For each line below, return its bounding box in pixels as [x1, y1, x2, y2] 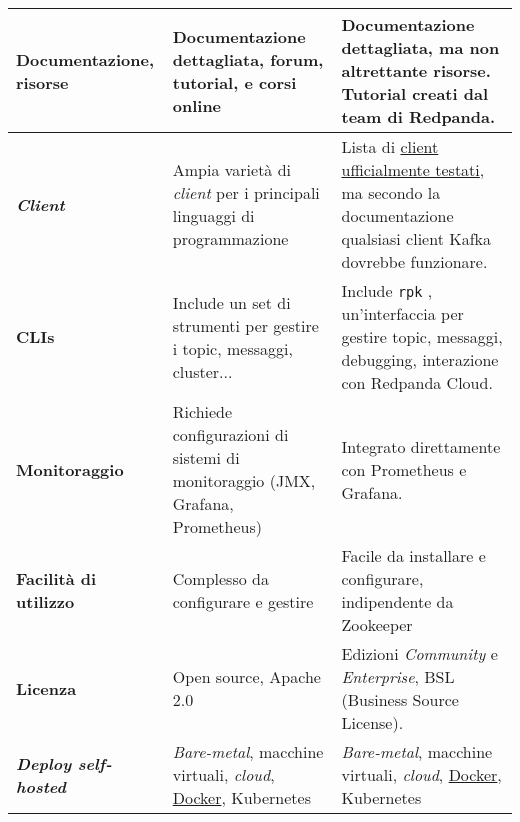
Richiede [172, 400, 233, 423]
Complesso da [172, 567, 269, 590]
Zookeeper [341, 613, 413, 636]
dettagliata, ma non [341, 36, 500, 59]
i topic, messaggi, [172, 336, 293, 360]
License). [341, 711, 404, 734]
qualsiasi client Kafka [341, 227, 492, 250]
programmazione [172, 227, 289, 250]
